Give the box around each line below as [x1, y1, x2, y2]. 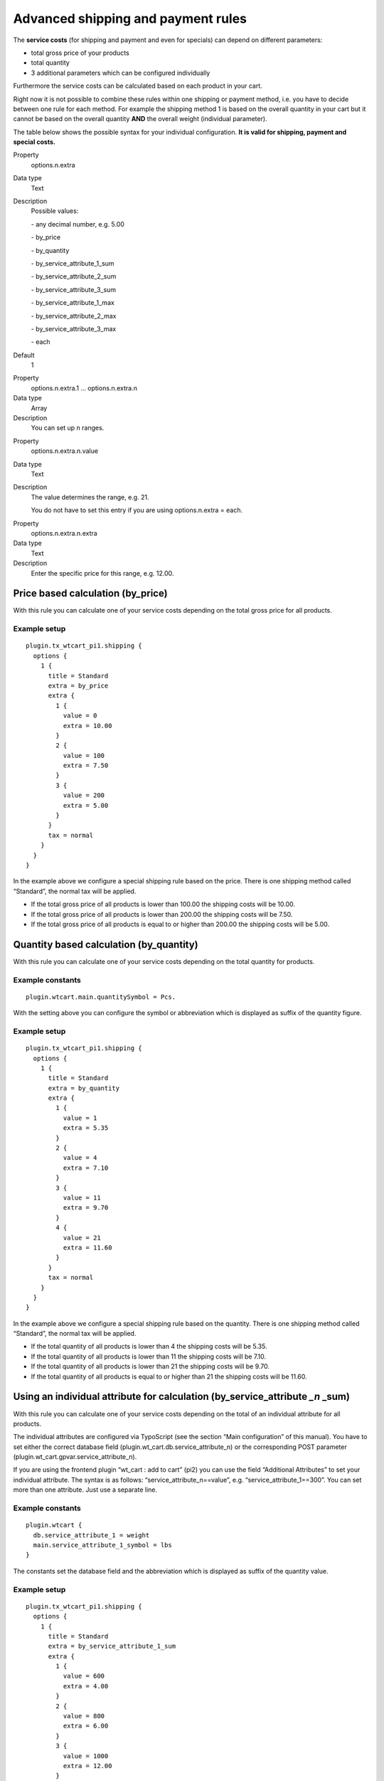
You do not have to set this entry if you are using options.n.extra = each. [31, 506, 243, 514]
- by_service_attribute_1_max [31, 298, 115, 307]
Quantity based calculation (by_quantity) [13, 938, 198, 950]
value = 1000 [63, 1752, 109, 1760]
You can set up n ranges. [31, 424, 105, 432]
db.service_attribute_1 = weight [33, 1531, 150, 1539]
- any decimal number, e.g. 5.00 [31, 219, 124, 228]
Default [13, 351, 35, 359]
